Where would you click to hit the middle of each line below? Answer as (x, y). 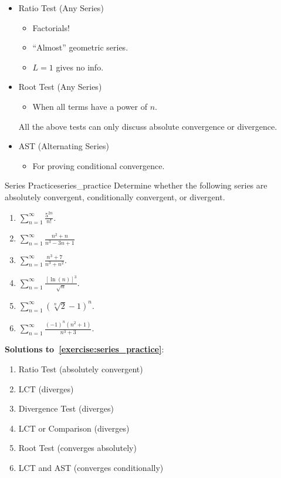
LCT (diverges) (46, 388)
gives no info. (80, 67)
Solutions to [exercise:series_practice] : (84, 349)
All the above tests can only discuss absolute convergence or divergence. (148, 126)
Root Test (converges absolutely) (77, 448)
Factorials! (51, 27)
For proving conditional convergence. (99, 165)
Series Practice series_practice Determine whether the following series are (136, 185)
